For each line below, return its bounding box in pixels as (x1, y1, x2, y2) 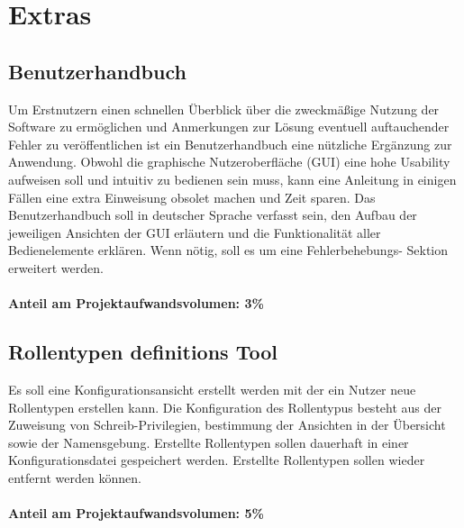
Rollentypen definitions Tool (8, 338, 277, 366)
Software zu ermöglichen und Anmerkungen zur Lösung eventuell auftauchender (8, 117, 450, 136)
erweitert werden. (8, 258, 104, 277)
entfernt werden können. (8, 468, 141, 487)
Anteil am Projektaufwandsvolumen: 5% (8, 504, 264, 523)
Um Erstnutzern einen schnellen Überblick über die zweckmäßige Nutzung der (8, 99, 440, 118)
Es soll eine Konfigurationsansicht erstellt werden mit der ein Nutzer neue (8, 379, 416, 398)
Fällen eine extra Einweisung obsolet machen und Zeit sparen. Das (8, 187, 376, 206)
